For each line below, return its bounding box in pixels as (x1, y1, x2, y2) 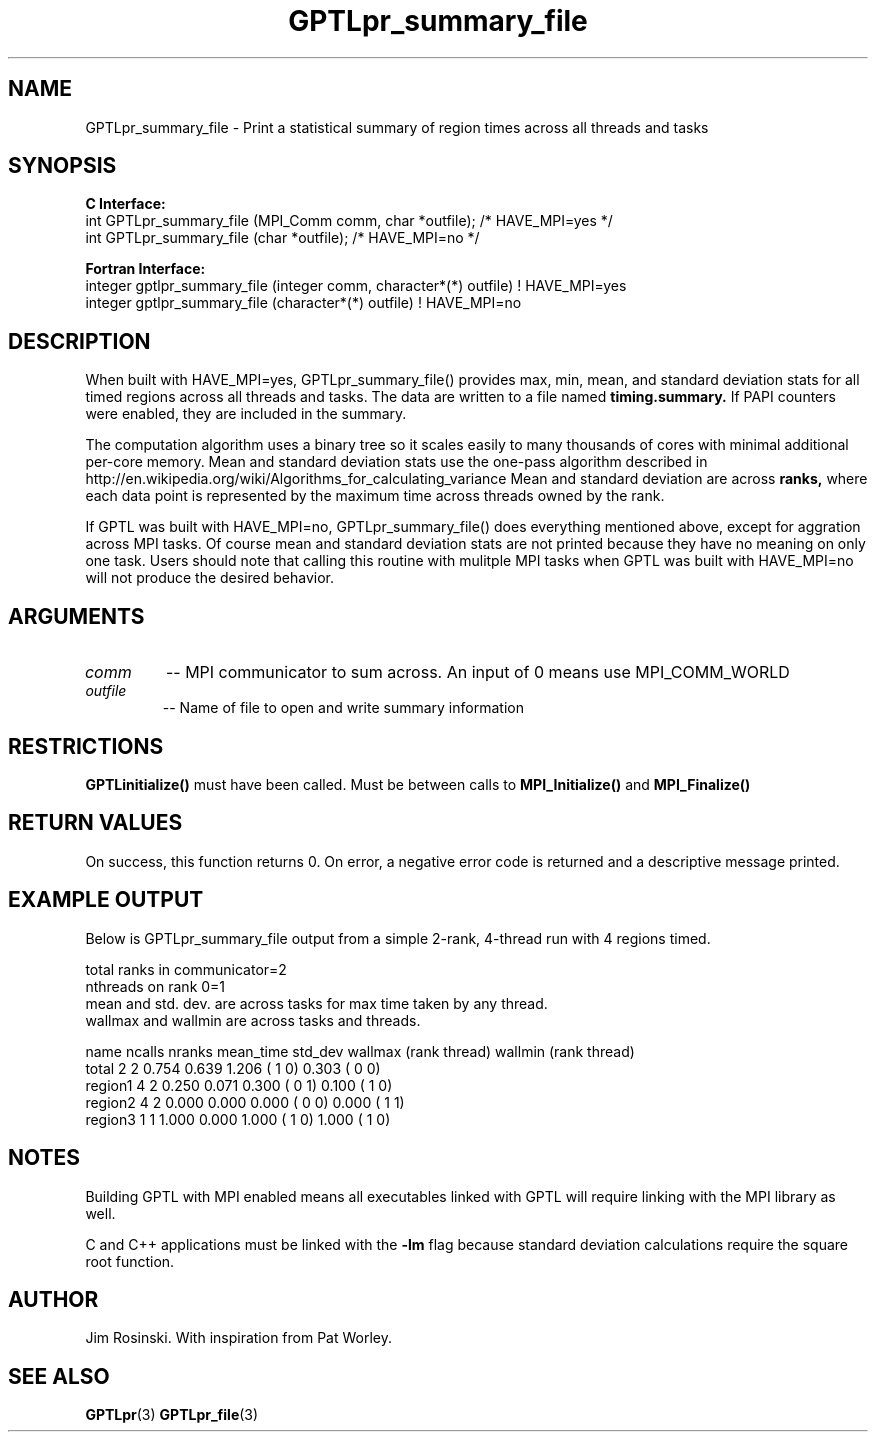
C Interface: (85, 195, 166, 213)
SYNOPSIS (8, 153, 117, 179)
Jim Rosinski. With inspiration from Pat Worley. (85, 1329, 393, 1347)
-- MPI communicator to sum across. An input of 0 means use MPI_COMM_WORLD (165, 662, 790, 683)
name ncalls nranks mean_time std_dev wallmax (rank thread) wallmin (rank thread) (85, 1042, 635, 1060)
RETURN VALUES (8, 810, 183, 836)
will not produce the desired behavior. (85, 569, 335, 587)
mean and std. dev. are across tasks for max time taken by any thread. (85, 994, 548, 1012)
